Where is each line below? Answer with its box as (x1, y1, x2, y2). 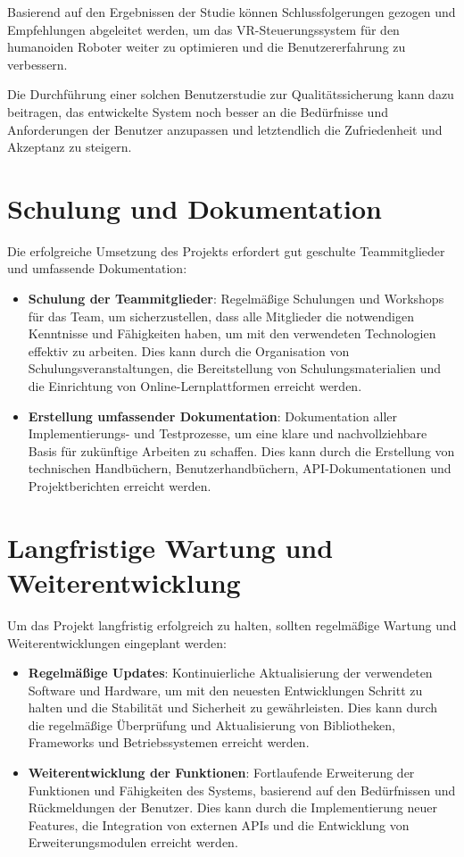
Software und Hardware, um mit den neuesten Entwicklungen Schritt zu (28, 680, 423, 699)
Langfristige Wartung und (7, 528, 334, 565)
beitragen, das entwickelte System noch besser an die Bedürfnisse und (7, 102, 388, 121)
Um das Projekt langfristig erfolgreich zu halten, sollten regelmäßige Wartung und (7, 615, 457, 634)
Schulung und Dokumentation (7, 189, 383, 226)
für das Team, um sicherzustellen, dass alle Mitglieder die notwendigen (28, 306, 414, 325)
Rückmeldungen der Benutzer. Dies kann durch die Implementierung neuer (28, 798, 437, 817)
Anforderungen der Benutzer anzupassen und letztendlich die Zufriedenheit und (7, 120, 443, 138)
